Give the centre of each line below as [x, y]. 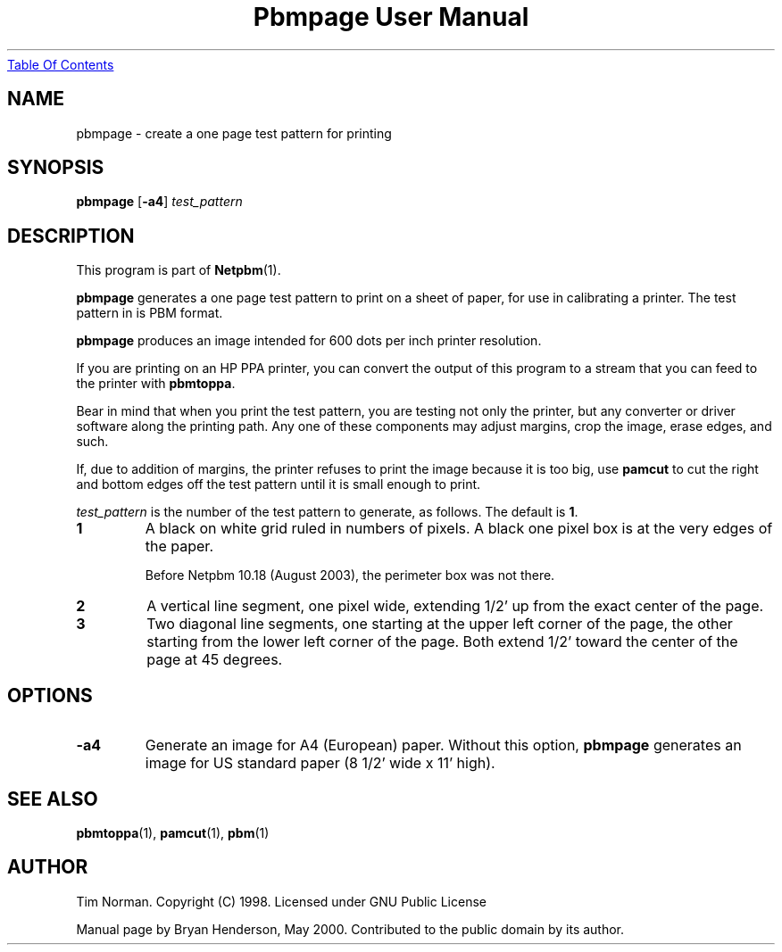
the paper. [179, 546]
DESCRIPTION [71, 236]
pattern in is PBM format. [150, 313]
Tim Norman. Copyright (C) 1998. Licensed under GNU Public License [281, 901]
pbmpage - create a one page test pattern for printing [234, 133]
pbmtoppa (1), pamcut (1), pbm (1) [173, 832]
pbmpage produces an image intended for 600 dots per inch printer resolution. [309, 341]
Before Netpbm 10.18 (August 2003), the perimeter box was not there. [350, 575]
